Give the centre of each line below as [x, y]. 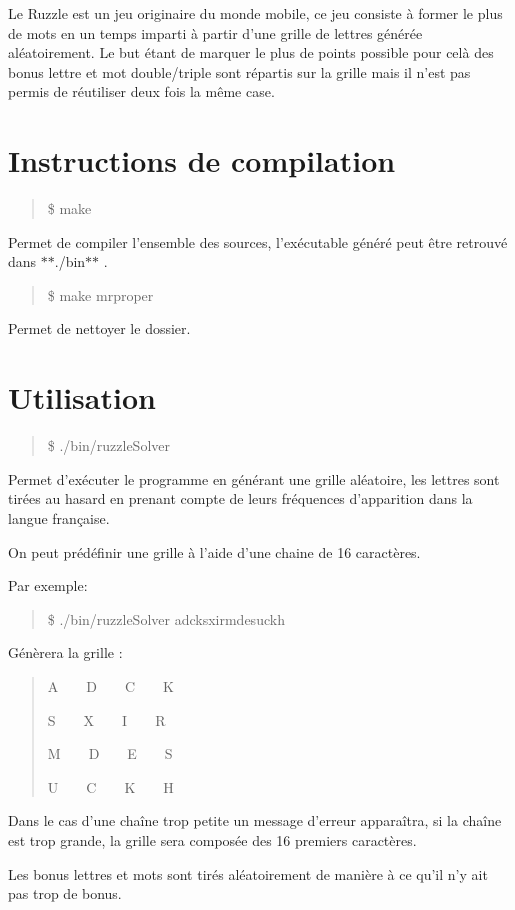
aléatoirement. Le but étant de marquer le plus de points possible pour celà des [251, 52]
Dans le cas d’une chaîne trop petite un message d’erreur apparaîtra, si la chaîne [255, 820]
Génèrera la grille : [65, 652]
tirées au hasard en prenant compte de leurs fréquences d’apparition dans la [240, 498]
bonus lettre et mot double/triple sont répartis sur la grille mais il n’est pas [239, 71]
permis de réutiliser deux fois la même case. [141, 91]
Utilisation [82, 397]
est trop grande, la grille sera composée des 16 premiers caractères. [212, 839]
